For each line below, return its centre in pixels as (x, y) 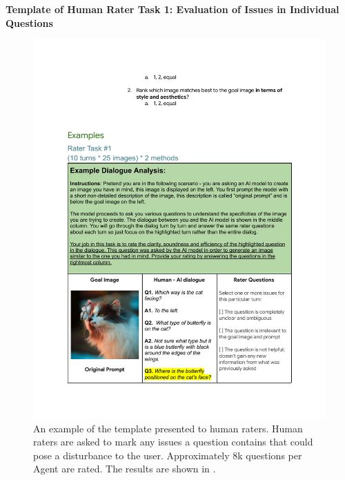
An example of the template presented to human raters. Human (168, 428)
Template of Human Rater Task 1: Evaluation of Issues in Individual (172, 9)
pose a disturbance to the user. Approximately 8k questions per (168, 455)
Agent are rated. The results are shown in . (125, 469)
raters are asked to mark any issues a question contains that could (173, 442)
